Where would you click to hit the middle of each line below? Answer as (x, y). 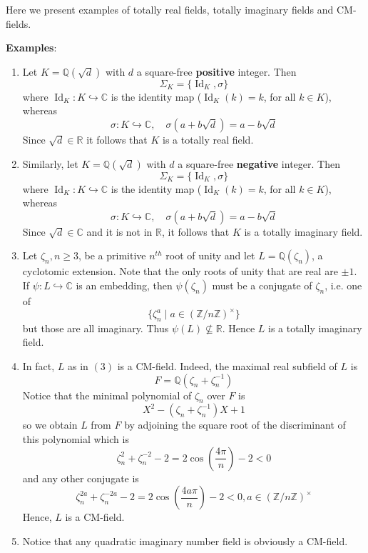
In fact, (39, 366)
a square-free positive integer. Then (216, 71)
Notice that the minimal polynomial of (107, 395)
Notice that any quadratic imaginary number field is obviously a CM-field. (185, 540)
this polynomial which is (76, 439)
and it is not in (119, 231)
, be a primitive (112, 255)
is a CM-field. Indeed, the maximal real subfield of (227, 366)
